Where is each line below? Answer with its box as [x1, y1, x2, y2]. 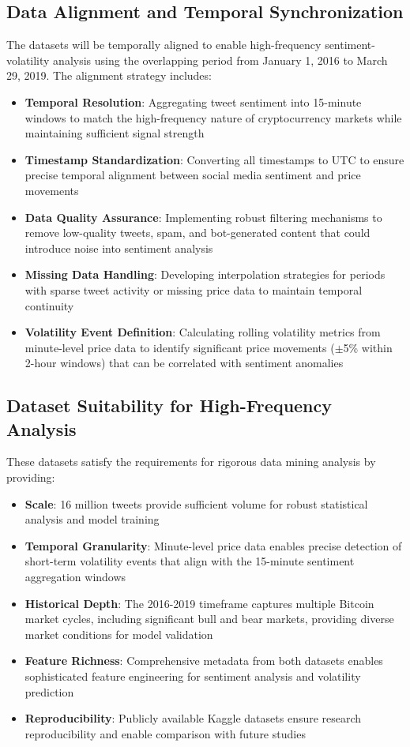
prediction [24, 683, 74, 700]
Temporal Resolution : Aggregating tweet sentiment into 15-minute [24, 93, 362, 110]
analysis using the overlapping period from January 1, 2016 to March [53, 51, 388, 68]
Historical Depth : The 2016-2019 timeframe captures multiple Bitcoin [24, 595, 374, 611]
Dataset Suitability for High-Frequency [6, 393, 333, 418]
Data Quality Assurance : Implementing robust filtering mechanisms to [24, 208, 382, 225]
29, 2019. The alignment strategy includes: [6, 67, 212, 84]
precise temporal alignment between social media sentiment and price [24, 167, 361, 183]
